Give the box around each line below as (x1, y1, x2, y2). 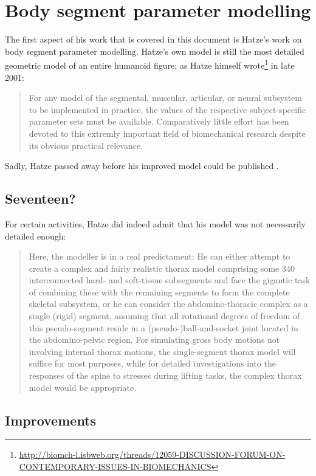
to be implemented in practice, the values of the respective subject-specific (29, 103, 306, 116)
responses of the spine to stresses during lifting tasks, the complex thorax (29, 369, 302, 382)
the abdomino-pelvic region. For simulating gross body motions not (29, 333, 280, 346)
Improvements (5, 410, 97, 429)
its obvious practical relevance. (29, 139, 143, 151)
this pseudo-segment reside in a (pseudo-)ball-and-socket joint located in (29, 321, 298, 334)
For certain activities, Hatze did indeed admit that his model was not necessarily (5, 217, 306, 230)
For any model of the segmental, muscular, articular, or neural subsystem (29, 91, 302, 104)
